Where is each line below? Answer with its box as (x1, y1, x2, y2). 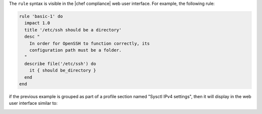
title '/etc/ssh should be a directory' (24, 27, 122, 32)
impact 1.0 (24, 20, 50, 26)
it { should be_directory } (29, 68, 97, 73)
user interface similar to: (9, 100, 58, 106)
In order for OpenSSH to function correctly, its (29, 41, 150, 46)
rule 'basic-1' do (19, 14, 63, 19)
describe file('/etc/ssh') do (24, 61, 97, 66)
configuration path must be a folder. (29, 47, 122, 53)
